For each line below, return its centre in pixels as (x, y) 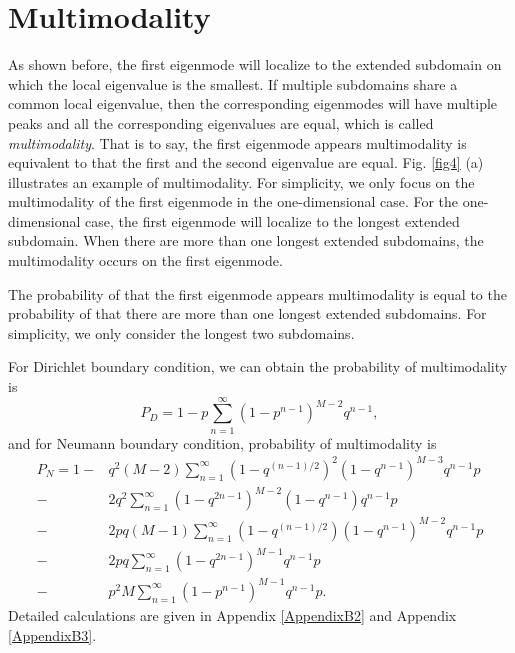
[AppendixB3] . (52, 634)
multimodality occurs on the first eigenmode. (145, 260)
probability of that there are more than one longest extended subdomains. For (247, 313)
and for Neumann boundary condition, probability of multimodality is (222, 442)
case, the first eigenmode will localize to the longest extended (272, 220)
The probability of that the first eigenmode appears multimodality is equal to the (257, 293)
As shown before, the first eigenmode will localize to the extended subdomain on (255, 64)
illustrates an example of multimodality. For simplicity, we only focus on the (241, 181)
